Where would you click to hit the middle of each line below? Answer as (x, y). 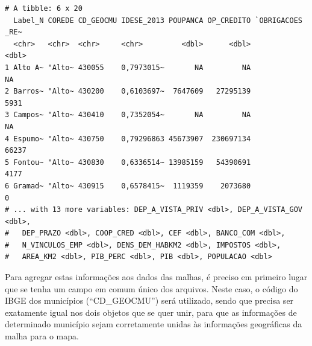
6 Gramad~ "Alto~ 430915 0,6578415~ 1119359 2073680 (128, 186)
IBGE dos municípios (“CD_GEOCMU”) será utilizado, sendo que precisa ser (149, 300)
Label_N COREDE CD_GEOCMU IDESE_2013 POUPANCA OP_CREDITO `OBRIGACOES (158, 20)
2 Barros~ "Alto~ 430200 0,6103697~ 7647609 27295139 (128, 91)
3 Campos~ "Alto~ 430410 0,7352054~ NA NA (128, 115)
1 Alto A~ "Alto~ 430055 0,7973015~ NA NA (128, 67)
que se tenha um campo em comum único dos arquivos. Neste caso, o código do (151, 288)
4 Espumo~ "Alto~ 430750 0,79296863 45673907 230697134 (128, 139)
